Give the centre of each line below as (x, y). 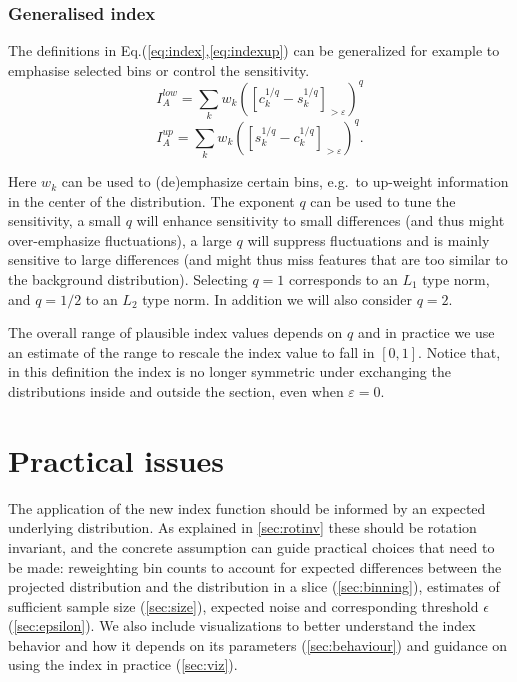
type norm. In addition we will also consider (277, 298)
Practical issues (116, 459)
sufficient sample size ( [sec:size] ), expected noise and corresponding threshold (243, 605)
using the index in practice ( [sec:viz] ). (123, 664)
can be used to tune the (383, 200)
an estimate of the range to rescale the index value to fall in (191, 351)
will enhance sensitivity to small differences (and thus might (320, 220)
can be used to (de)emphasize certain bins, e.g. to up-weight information (285, 181)
